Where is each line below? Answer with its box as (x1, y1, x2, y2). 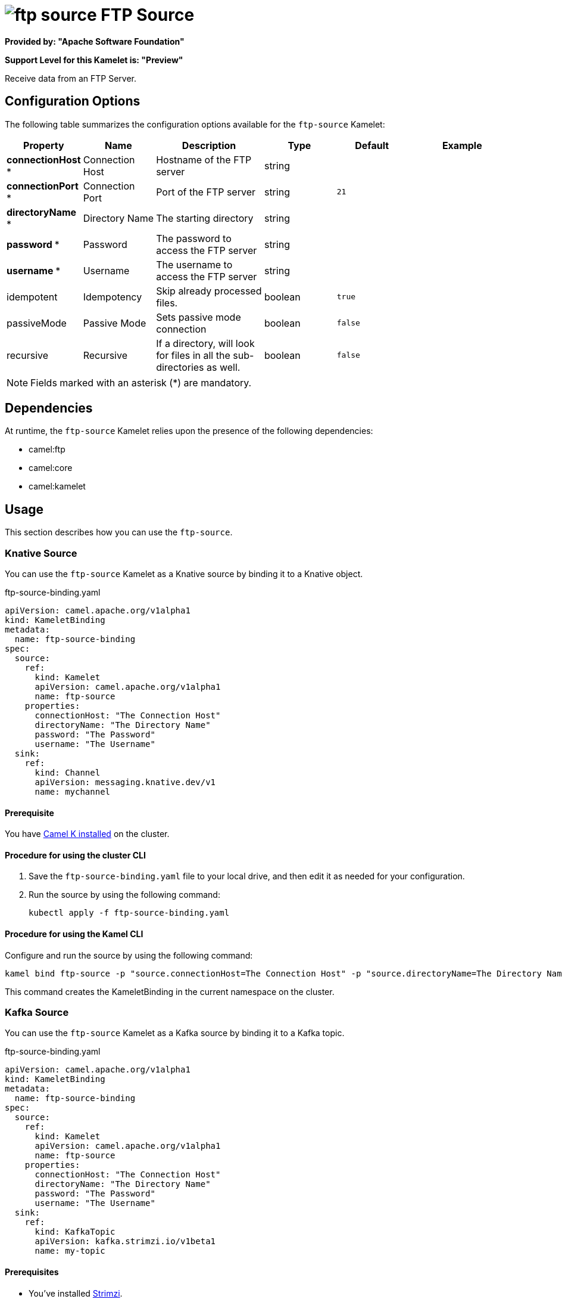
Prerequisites (5, 1267, 59, 1278)
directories (156, 361, 204, 373)
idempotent (7, 290, 58, 303)
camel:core (29, 463, 73, 473)
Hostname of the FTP (156, 153, 252, 166)
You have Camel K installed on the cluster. (5, 829, 170, 839)
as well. (207, 361, 241, 373)
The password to (156, 232, 232, 244)
